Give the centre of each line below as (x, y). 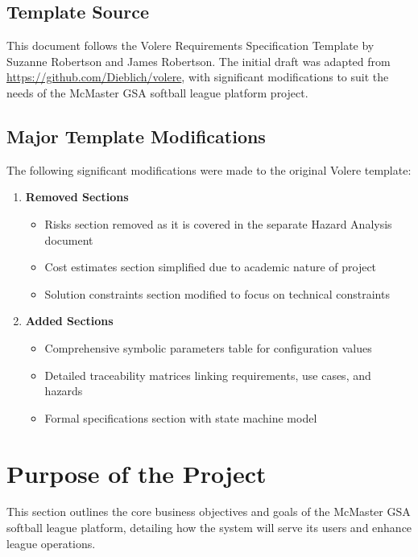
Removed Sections (77, 197)
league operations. (51, 543)
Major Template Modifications (136, 136)
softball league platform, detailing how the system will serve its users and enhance (209, 528)
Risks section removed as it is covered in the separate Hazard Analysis (218, 223)
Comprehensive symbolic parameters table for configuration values (208, 347)
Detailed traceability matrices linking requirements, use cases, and (208, 375)
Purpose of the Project (137, 473)
